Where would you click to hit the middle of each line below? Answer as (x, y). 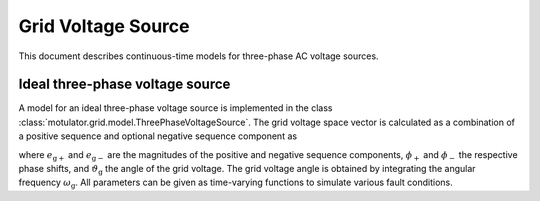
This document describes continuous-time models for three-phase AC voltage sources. (198, 56)
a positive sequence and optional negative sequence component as (158, 136)
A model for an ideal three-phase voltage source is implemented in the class (175, 108)
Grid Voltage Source (104, 26)
